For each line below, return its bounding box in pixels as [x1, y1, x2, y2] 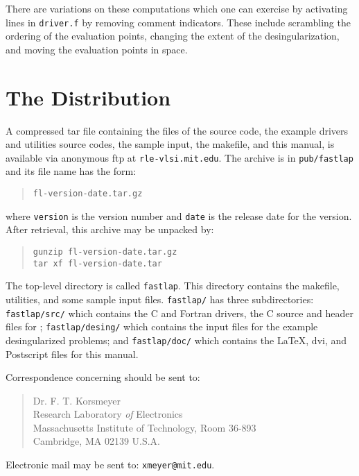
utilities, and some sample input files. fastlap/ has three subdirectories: [6, 291, 314, 306]
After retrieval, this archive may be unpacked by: [6, 222, 214, 237]
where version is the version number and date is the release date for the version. [6, 208, 352, 223]
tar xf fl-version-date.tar [33, 258, 162, 269]
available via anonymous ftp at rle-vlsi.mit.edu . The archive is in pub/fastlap [6, 150, 353, 164]
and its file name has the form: [6, 164, 137, 178]
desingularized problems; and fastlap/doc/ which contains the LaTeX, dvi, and [6, 332, 347, 347]
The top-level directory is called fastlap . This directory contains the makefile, [6, 278, 340, 293]
